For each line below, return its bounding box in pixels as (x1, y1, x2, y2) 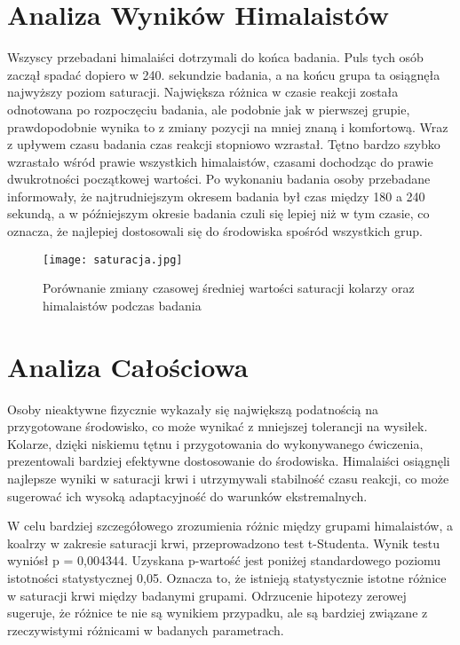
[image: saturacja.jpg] (43, 253, 183, 266)
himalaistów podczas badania (43, 295, 202, 314)
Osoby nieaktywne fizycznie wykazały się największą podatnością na (7, 399, 378, 418)
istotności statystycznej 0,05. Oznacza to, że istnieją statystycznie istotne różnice (7, 568, 447, 586)
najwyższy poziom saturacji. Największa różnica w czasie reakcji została (7, 83, 399, 101)
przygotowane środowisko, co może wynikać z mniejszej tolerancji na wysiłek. (7, 417, 428, 436)
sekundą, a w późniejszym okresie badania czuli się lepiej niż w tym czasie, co (7, 204, 430, 223)
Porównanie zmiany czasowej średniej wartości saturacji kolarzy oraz (43, 279, 415, 297)
